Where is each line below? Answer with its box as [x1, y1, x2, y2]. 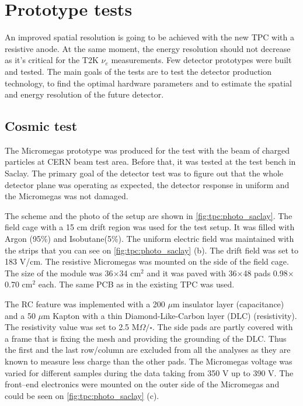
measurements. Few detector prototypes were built [111, 54, 292, 66]
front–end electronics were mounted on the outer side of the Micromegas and [5, 378, 280, 390]
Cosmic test [5, 117, 78, 135]
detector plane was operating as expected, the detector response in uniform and [5, 178, 290, 190]
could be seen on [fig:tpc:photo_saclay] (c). [5, 389, 159, 401]
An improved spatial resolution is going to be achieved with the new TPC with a [5, 31, 294, 43]
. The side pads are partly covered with [152, 321, 293, 333]
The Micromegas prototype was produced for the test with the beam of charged [5, 144, 290, 156]
